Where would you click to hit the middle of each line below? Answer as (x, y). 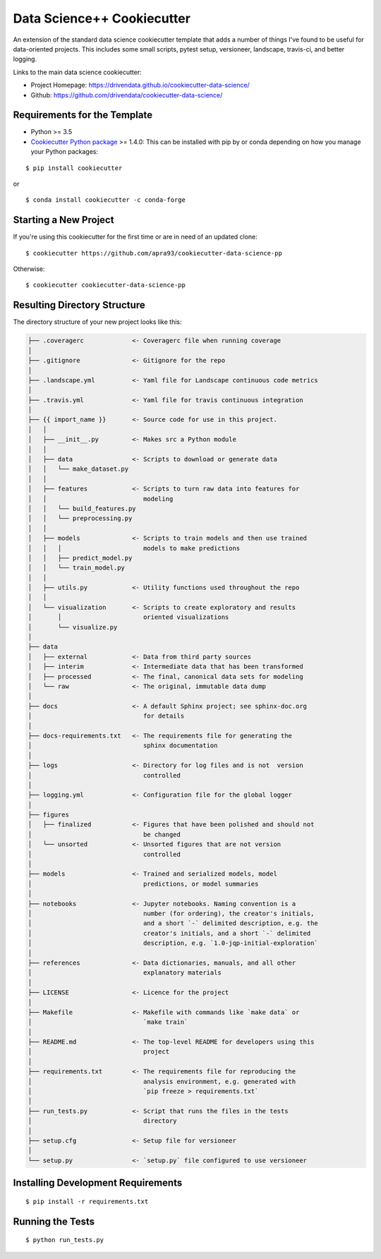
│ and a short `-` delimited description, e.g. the (173, 923)
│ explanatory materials (125, 973)
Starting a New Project (64, 220)
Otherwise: (29, 269)
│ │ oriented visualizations (128, 617)
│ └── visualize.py (73, 627)
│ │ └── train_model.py (76, 568)
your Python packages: (65, 152)
